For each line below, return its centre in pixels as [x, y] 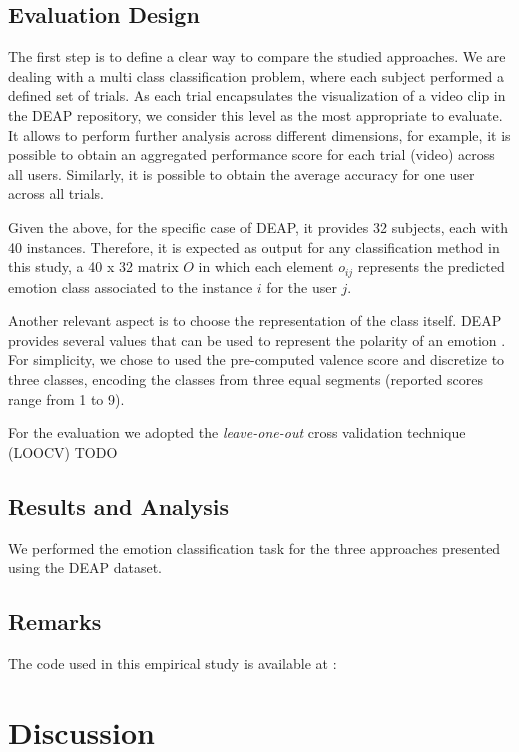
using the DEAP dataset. [85, 567]
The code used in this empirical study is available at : [172, 662]
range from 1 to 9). [66, 398]
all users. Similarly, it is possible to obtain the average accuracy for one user [241, 173]
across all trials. [56, 193]
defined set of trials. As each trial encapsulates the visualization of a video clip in [257, 95]
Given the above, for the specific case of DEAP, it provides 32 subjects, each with [258, 226]
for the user [301, 286]
